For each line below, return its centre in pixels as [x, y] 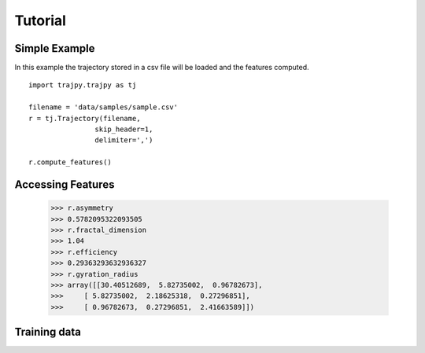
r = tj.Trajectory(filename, [85, 118]
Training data [48, 332]
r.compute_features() [70, 162]
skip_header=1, [124, 129]
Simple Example [55, 48]
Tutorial [41, 20]
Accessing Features [65, 184]
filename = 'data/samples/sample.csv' [103, 107]
